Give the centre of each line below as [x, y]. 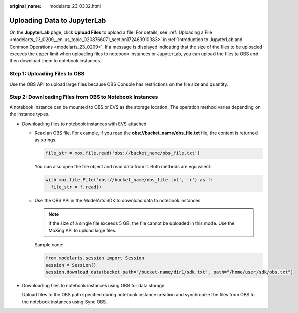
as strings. [46, 140]
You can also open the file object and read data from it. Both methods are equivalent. [123, 167]
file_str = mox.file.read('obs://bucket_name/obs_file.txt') [123, 153]
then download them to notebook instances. [55, 61]
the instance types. [29, 114]
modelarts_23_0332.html [75, 6]
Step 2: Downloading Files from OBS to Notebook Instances [84, 97]
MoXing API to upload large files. [82, 230]
